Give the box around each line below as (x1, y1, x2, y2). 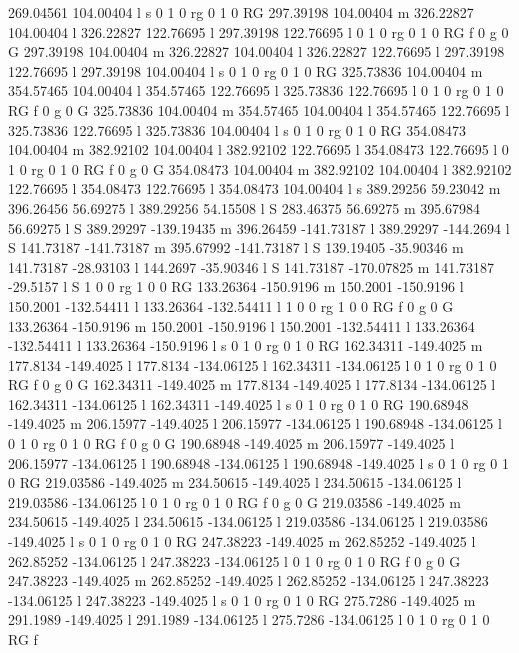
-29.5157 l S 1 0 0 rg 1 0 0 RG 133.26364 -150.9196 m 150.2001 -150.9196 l (8, 276, 464, 297)
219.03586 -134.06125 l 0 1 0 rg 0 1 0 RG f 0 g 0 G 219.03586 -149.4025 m (8, 491, 462, 512)
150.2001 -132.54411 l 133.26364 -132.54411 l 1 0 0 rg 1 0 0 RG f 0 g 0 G (8, 295, 454, 316)
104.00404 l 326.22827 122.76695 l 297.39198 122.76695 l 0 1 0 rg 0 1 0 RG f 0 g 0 (8, 21, 509, 42)
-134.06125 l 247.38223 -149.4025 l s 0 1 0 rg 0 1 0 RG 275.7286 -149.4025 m (8, 589, 476, 610)
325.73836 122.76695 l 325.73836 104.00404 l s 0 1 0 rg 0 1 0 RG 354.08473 (8, 119, 467, 140)
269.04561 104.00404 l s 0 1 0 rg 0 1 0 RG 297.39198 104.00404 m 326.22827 (8, 2, 474, 22)
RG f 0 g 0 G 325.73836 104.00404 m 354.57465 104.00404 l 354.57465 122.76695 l (8, 99, 510, 120)
